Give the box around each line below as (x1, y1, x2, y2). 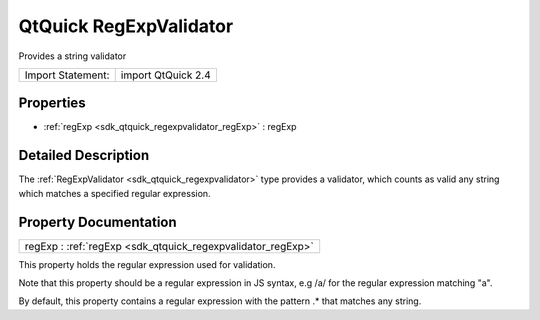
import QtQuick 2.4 (120, 68, 211, 82)
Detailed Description (18, 147, 150, 164)
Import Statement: (24, 68, 110, 82)
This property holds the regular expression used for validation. (18, 258, 276, 270)
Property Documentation (18, 213, 177, 230)
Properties (18, 95, 86, 112)
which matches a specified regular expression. (18, 187, 211, 199)
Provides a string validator (18, 50, 127, 62)
